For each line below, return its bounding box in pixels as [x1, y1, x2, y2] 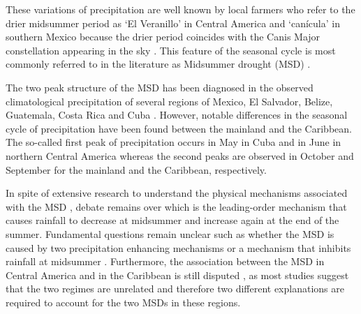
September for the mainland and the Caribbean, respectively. [6, 162, 267, 177]
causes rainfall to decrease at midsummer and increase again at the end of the [6, 213, 339, 227]
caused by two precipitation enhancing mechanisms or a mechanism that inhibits [6, 240, 351, 255]
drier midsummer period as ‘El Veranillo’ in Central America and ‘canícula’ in [6, 15, 340, 30]
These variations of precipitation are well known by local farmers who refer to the [6, 2, 355, 16]
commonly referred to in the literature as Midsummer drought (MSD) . [6, 57, 311, 71]
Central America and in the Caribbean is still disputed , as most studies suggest [6, 267, 349, 282]
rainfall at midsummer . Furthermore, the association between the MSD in [6, 254, 325, 269]
